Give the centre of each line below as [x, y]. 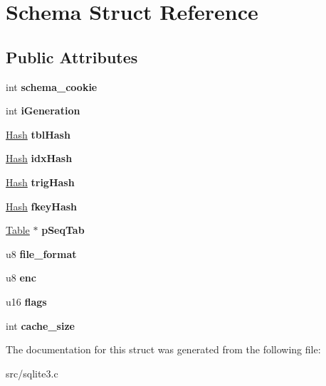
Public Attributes [72, 57]
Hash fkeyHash [42, 206]
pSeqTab [63, 230]
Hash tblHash [38, 134]
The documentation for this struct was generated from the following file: [163, 349]
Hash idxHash [39, 158]
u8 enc [21, 278]
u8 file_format [41, 253]
